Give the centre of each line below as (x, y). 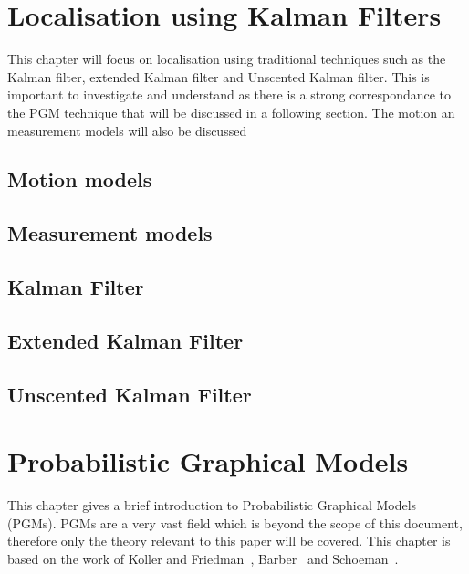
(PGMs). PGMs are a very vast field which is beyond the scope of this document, (235, 522)
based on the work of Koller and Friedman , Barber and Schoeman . (203, 558)
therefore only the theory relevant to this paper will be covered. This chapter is (229, 541)
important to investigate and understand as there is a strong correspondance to (229, 94)
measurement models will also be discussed (127, 130)
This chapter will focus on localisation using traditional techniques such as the (227, 59)
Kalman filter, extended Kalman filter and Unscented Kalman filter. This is (219, 76)
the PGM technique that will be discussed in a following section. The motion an (231, 112)
